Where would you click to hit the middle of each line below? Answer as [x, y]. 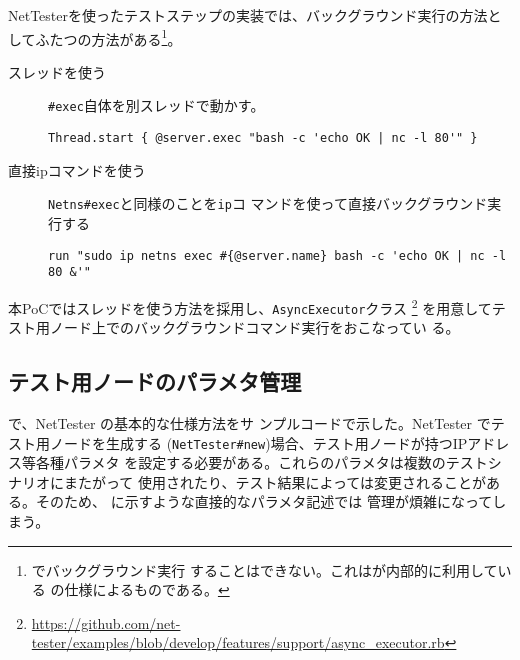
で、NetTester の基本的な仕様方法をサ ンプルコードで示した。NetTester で [249, 423]
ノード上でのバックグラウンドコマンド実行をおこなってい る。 [254, 327]
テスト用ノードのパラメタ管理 [155, 381]
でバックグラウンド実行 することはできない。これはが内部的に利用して [264, 569]
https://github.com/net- [106, 622]
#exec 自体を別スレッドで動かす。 [156, 105]
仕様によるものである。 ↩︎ [147, 589]
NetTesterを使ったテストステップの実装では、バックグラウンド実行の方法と [255, 15]
